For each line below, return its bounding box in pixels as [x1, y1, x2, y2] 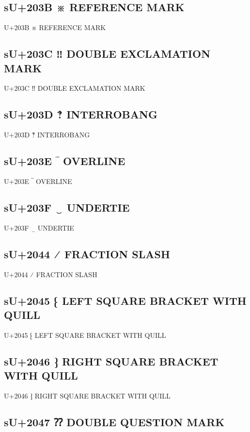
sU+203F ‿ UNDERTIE [4, 199, 130, 215]
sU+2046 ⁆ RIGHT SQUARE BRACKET [4, 353, 219, 368]
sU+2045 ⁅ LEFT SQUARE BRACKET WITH [4, 293, 247, 308]
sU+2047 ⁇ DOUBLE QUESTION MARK [4, 414, 225, 429]
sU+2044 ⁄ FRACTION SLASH [4, 246, 170, 261]
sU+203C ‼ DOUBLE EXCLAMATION [4, 46, 211, 61]
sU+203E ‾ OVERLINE [4, 153, 125, 168]
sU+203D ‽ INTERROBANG [4, 107, 157, 122]
